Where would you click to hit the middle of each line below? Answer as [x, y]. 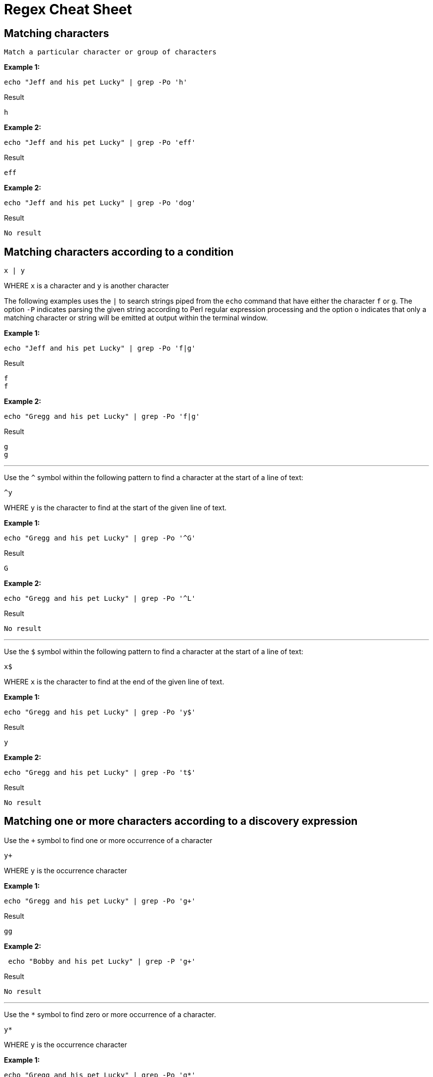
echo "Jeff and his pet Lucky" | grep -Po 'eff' [100, 143]
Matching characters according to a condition [119, 252]
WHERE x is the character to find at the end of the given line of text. [114, 682]
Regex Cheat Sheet [68, 9]
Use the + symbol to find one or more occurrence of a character [108, 840]
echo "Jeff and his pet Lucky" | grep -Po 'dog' [100, 203]
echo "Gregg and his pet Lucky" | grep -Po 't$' [100, 773]
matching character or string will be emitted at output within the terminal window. [136, 318]
